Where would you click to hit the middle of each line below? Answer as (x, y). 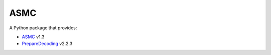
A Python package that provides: (43, 28)
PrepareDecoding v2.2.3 (47, 44)
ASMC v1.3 (33, 37)
